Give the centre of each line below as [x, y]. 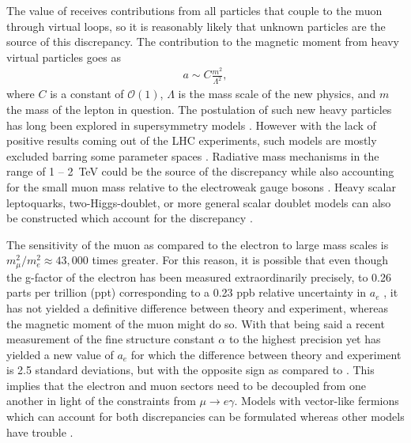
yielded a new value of [60, 354]
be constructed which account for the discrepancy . [130, 218]
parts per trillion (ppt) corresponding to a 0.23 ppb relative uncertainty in [187, 292]
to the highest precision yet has [305, 339]
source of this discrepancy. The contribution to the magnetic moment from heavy [203, 42]
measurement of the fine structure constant [111, 339]
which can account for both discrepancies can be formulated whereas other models [205, 416]
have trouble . [40, 432]
